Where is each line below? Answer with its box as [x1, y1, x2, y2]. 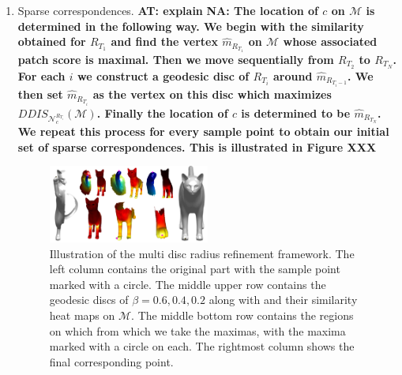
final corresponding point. [49, 353, 174, 369]
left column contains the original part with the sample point [49, 261, 340, 277]
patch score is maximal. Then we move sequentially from [17, 51, 334, 67]
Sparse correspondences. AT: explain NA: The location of [17, 2, 318, 18]
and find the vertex [111, 33, 218, 50]
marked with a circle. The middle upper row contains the [49, 276, 326, 292]
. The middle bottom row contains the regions [131, 307, 354, 324]
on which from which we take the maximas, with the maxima [49, 322, 346, 339]
